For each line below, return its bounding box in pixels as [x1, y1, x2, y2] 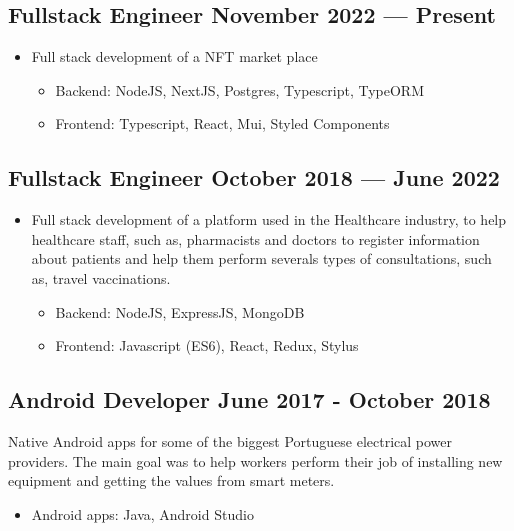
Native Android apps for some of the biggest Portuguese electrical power [8, 430, 453, 451]
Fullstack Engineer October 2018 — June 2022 [8, 162, 500, 193]
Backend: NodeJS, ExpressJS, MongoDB [55, 301, 305, 322]
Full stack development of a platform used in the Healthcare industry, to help [31, 209, 507, 230]
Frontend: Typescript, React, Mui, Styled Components [55, 113, 390, 134]
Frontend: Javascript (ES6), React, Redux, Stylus [55, 335, 359, 356]
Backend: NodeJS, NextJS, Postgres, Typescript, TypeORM [55, 79, 424, 100]
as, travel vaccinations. [31, 267, 171, 288]
